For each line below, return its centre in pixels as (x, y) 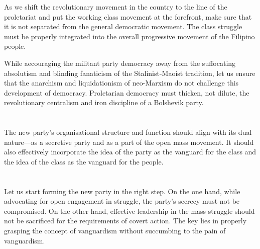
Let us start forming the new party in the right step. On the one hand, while (122, 191)
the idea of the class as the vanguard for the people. (84, 161)
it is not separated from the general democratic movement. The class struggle (123, 26)
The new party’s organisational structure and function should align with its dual (128, 132)
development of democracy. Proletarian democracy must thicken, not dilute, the (127, 92)
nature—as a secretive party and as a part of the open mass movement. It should (129, 142)
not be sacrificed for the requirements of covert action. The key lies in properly (125, 221)
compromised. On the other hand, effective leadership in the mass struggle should (129, 211)
